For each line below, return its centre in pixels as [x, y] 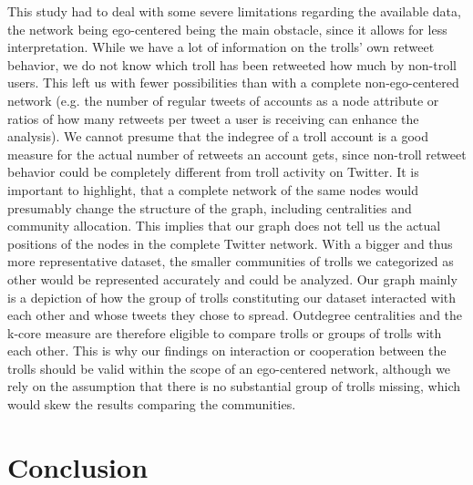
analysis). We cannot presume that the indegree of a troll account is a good [218, 136]
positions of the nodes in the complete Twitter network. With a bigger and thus [230, 243]
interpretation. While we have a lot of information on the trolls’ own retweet [221, 47]
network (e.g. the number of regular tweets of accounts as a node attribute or [223, 100]
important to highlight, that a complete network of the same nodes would [213, 189]
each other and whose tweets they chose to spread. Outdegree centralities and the [235, 315]
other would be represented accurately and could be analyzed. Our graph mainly [232, 279]
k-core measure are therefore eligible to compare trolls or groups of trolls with [225, 332]
